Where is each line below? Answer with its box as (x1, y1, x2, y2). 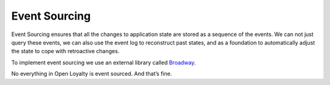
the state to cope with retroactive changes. (11, 48, 120, 55)
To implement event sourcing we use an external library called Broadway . (11, 59, 196, 66)
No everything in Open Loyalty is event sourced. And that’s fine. (11, 70, 172, 78)
